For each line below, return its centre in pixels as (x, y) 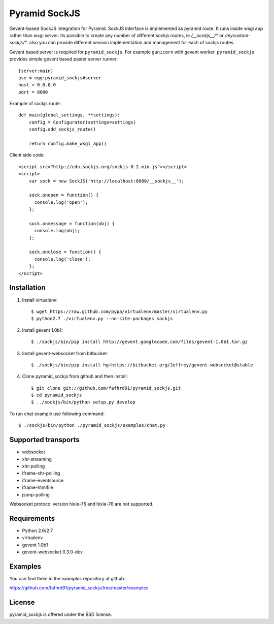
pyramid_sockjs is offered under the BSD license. (61, 614)
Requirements (32, 518)
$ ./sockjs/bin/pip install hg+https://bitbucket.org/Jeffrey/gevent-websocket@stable (142, 365)
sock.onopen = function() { (64, 195)
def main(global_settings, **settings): (69, 115)
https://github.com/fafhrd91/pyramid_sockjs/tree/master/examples (79, 588)
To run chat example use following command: (57, 414)
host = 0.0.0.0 (37, 85)
